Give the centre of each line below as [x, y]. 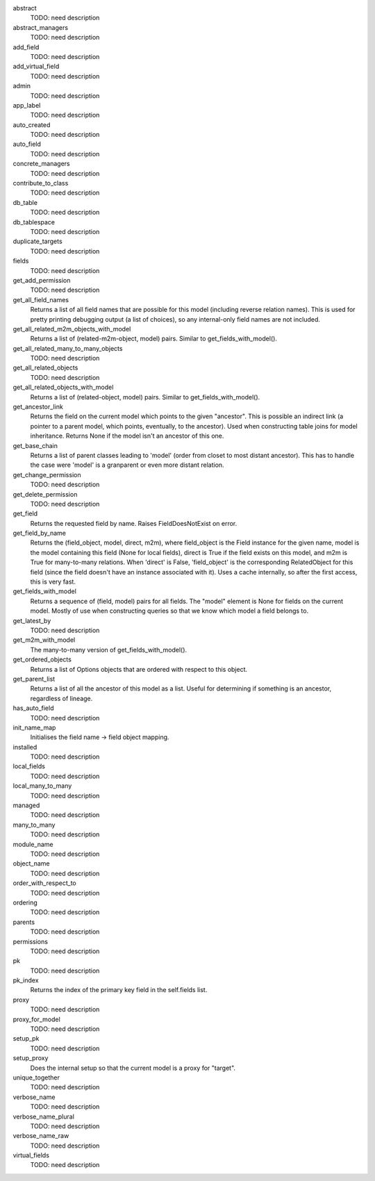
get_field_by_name [39, 533]
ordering [25, 902]
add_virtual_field [36, 67]
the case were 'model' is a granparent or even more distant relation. [127, 465]
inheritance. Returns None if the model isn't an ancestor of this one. [127, 436]
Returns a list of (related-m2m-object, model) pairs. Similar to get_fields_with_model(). [154, 339]
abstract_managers [41, 27]
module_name [33, 844]
